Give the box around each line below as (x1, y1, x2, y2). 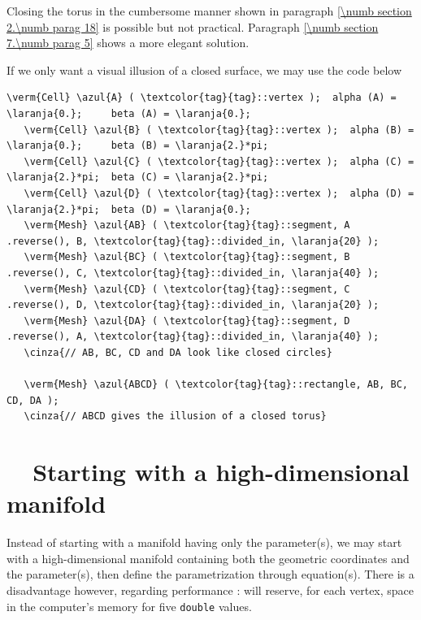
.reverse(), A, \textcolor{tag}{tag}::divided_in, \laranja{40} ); (7, 331, 380, 343)
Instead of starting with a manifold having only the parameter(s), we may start (7, 534, 402, 551)
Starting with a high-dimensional (33, 455, 410, 488)
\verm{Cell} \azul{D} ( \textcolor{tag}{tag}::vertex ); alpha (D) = (24, 187, 414, 199)
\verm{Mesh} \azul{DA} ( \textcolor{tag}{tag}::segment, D (24, 314, 350, 327)
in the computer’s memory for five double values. (7, 597, 252, 614)
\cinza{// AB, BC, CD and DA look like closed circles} (24, 346, 332, 358)
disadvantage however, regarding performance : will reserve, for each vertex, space (7, 581, 414, 598)
